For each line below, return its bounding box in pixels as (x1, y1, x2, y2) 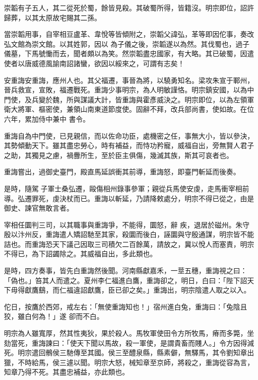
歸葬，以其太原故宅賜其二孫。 (4, 12, 101, 22)
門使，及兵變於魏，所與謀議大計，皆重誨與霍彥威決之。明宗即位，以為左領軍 (4, 94, 254, 104)
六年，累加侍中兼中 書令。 (4, 113, 90, 124)
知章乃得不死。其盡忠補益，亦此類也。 (4, 367, 129, 377)
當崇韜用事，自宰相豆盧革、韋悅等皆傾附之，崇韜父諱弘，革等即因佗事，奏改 (4, 29, 254, 39)
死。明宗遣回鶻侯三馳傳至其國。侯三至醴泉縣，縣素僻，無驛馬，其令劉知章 (4, 347, 247, 358)
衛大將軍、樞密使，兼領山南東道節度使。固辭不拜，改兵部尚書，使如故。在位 (4, 104, 254, 114)
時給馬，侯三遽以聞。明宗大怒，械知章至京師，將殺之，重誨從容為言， (24, 357, 254, 367)
